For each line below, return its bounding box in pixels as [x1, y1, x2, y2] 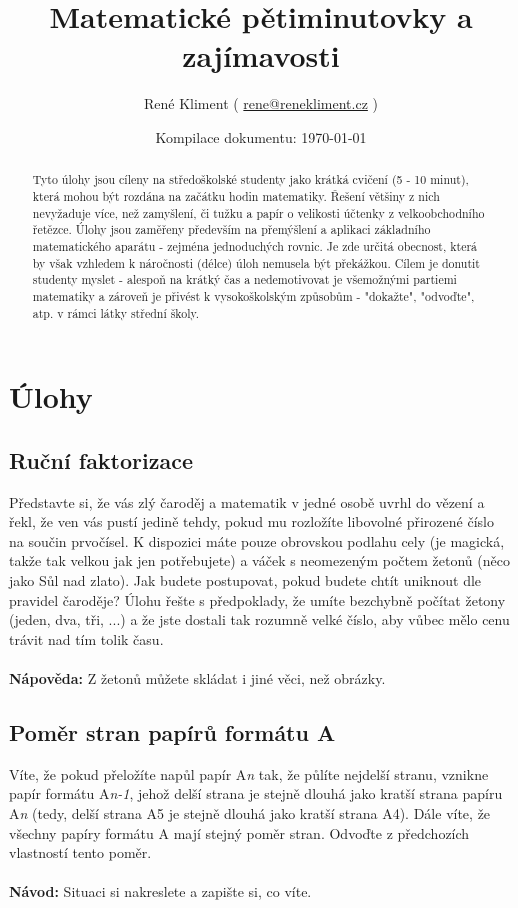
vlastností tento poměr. [9, 842, 152, 863]
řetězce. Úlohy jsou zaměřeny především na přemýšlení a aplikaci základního [32, 221, 431, 238]
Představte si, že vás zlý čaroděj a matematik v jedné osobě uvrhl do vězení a [9, 491, 485, 512]
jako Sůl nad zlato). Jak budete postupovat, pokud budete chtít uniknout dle [9, 569, 482, 590]
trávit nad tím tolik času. [9, 628, 164, 649]
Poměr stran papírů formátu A [9, 716, 336, 747]
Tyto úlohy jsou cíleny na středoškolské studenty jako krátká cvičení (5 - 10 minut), [32, 171, 469, 188]
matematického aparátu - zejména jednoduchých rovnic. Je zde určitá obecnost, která [32, 237, 478, 254]
